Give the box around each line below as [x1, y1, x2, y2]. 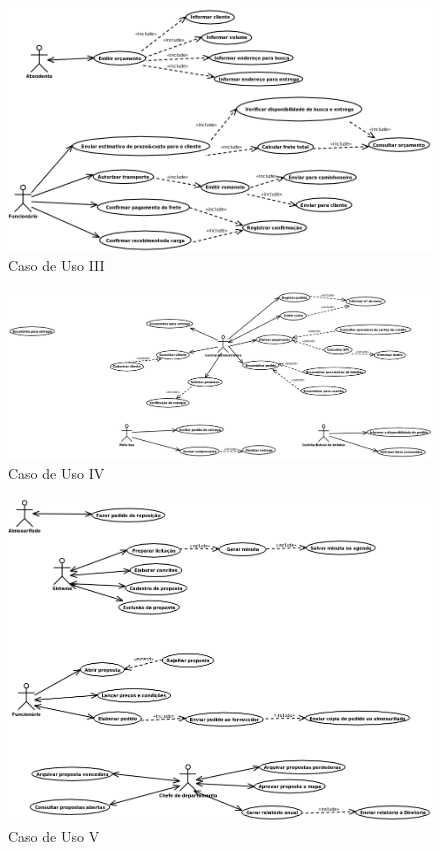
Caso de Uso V [8, 825, 100, 846]
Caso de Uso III [8, 255, 105, 276]
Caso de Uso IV [8, 462, 105, 483]
